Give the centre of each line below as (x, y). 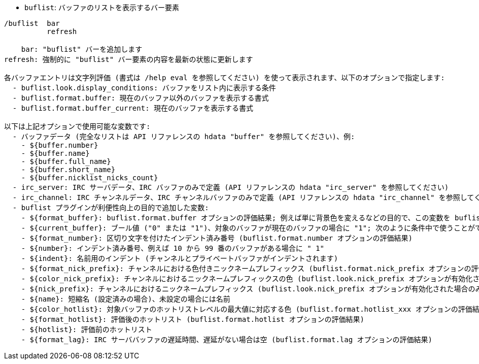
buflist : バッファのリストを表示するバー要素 (102, 7)
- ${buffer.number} (60, 145)
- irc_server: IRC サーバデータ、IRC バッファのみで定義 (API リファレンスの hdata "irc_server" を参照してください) (231, 187)
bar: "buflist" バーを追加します (82, 49)
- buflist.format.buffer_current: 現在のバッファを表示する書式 (133, 108)
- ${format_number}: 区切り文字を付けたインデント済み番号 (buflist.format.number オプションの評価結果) (217, 238)
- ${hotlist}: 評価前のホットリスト (87, 329)
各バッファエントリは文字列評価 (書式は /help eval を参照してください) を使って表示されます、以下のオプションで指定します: (225, 78)
